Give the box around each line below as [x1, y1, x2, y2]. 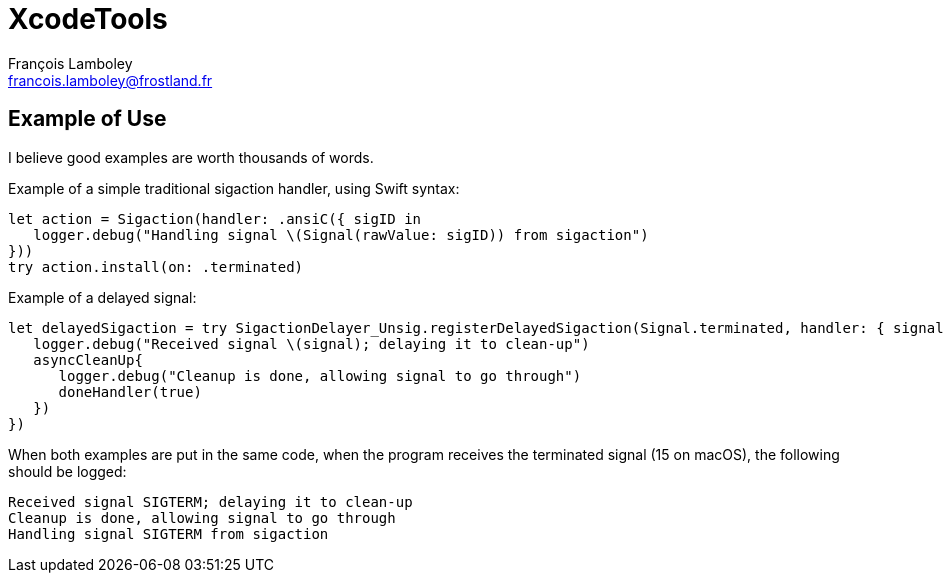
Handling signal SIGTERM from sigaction [8, 525, 329, 542]
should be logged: [8, 462, 127, 480]
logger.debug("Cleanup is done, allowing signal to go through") [58, 367, 582, 384]
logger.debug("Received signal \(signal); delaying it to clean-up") [33, 335, 590, 352]
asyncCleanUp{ [33, 351, 143, 368]
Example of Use [8, 106, 167, 132]
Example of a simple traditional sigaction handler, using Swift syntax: [8, 179, 460, 197]
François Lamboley [8, 54, 133, 72]
